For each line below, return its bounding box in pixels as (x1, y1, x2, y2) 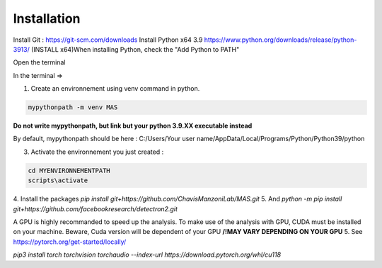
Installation (13, 11, 81, 26)
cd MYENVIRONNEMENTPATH (28, 167, 111, 174)
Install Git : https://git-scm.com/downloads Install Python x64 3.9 (13, 35, 203, 44)
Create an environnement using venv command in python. (30, 84, 200, 93)
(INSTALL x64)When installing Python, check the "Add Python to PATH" (30, 45, 240, 53)
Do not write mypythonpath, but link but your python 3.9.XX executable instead (13, 121, 253, 130)
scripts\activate (28, 177, 88, 184)
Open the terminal (13, 58, 66, 67)
